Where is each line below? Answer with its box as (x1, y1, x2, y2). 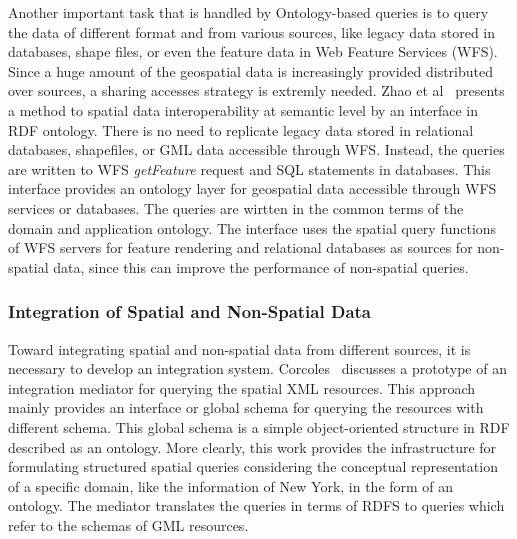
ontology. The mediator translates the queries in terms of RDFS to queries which (8, 495, 505, 516)
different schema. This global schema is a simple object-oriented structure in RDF (8, 416, 510, 437)
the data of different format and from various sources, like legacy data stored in (8, 21, 496, 42)
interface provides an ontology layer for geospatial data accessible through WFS (8, 178, 497, 199)
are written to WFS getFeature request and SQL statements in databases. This (8, 158, 491, 179)
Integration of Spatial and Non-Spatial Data (8, 299, 371, 324)
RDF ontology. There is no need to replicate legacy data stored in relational (8, 119, 474, 140)
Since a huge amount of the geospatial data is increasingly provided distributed (8, 60, 494, 81)
